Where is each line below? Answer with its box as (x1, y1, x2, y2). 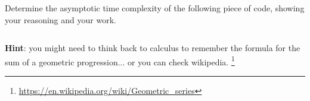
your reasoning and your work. (5, 13, 116, 26)
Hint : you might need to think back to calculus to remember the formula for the (5, 42, 300, 54)
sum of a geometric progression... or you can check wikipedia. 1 (5, 53, 235, 68)
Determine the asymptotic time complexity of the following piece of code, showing (5, 2, 305, 14)
